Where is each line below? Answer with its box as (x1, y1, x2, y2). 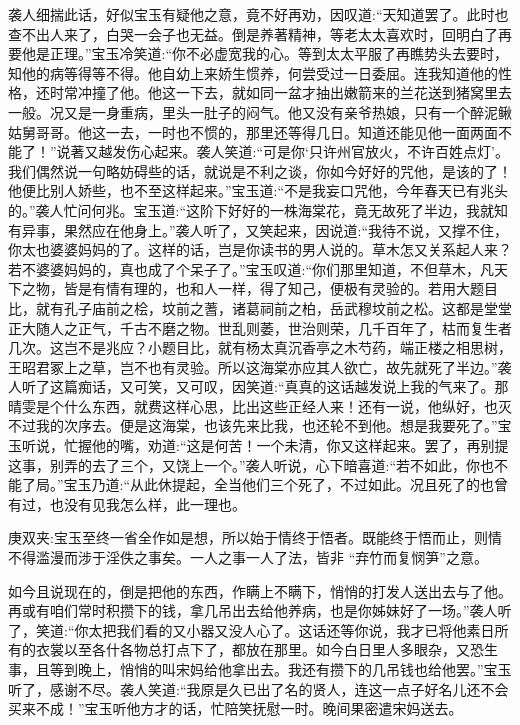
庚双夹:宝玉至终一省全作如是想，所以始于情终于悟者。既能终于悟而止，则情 (8, 527, 502, 548)
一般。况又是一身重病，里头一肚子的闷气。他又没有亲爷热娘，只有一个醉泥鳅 (8, 101, 512, 122)
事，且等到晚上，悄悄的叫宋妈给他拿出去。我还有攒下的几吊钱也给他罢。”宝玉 (8, 659, 512, 679)
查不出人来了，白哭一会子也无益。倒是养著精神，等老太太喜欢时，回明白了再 (8, 23, 512, 44)
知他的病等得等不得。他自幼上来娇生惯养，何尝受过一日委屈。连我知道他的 (8, 62, 498, 83)
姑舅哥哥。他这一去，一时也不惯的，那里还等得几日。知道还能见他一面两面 (8, 121, 498, 142)
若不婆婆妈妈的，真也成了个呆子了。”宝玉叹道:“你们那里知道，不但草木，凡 (8, 258, 495, 279)
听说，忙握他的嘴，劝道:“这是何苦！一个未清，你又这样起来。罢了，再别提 (21, 435, 509, 456)
